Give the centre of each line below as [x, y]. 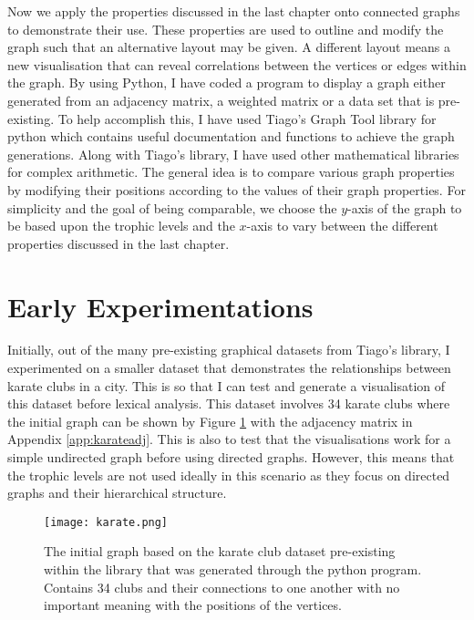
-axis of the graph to [405, 207]
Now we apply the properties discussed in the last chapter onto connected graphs [234, 11]
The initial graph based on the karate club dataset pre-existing [220, 551]
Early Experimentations [160, 306]
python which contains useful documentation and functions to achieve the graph [231, 136]
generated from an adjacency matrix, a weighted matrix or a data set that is [221, 100]
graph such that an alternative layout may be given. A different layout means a [229, 47]
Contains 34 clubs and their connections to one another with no [222, 587]
